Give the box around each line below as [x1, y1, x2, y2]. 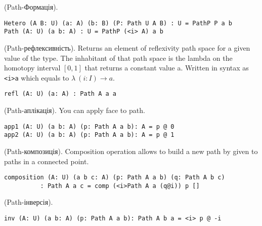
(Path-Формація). [4, 2, 58, 12]
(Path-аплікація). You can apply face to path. [4, 105, 145, 115]
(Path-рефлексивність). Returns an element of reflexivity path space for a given [4, 42, 250, 53]
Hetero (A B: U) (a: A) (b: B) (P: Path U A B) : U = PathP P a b [4, 19, 233, 27]
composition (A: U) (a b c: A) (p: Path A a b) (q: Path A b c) [4, 174, 225, 181]
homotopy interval [4, 62, 61, 73]
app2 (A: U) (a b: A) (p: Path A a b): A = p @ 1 [4, 131, 174, 139]
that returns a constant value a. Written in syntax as [84, 62, 249, 73]
